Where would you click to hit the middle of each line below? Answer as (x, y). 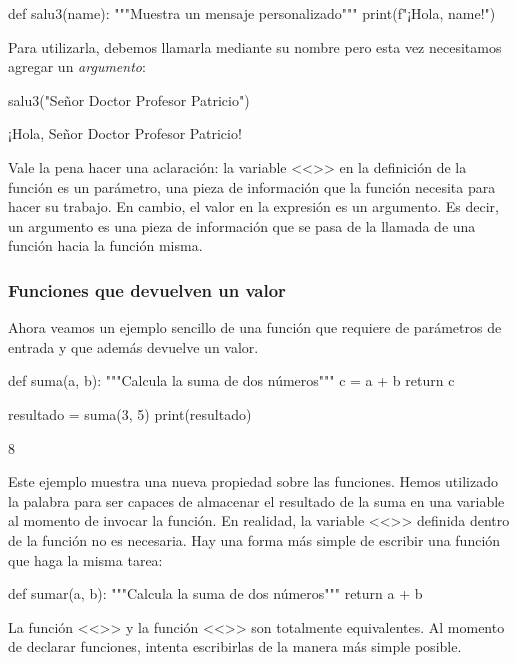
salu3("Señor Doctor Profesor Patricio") (129, 99)
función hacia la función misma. (105, 245)
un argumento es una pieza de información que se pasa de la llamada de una (242, 225)
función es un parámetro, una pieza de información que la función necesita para (252, 186)
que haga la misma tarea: (85, 559)
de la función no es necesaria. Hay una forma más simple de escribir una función (254, 539)
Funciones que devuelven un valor (147, 289)
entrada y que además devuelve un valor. (133, 346)
